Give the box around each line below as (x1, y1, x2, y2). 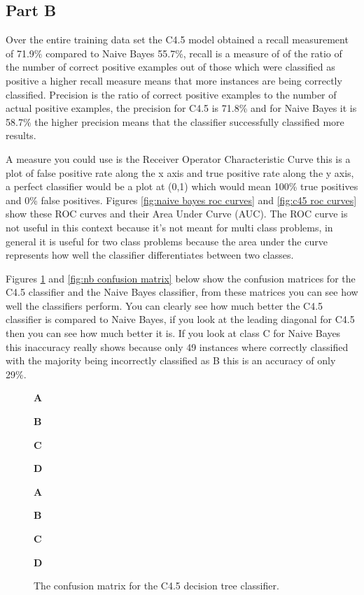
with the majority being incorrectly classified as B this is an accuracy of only (6, 353, 336, 368)
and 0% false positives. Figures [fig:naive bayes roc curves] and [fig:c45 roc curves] (6, 192, 357, 207)
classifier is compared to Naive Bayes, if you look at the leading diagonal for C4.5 (6, 312, 355, 327)
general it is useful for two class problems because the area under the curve (6, 234, 328, 248)
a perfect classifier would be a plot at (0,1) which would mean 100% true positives (6, 179, 358, 194)
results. (6, 128, 36, 143)
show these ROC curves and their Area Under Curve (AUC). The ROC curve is (6, 206, 348, 221)
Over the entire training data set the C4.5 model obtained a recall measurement (6, 32, 349, 47)
